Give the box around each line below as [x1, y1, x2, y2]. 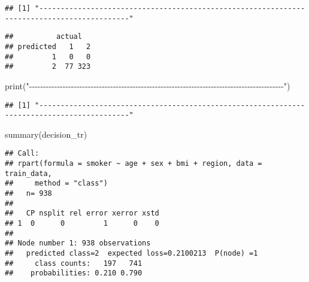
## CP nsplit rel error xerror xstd [5, 209, 159, 218]
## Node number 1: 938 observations [5, 239, 151, 248]
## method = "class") [5, 179, 108, 188]
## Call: [5, 149, 40, 158]
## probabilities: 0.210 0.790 [5, 269, 143, 278]
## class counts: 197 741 [5, 259, 143, 268]
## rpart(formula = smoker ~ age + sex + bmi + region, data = [5, 159, 262, 168]
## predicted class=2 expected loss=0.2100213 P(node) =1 [5, 249, 258, 257]
